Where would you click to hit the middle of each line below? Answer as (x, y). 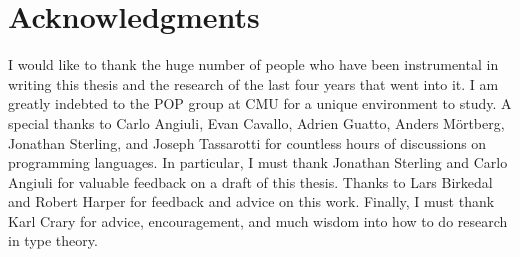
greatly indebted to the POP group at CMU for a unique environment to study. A (260, 103)
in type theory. (53, 240)
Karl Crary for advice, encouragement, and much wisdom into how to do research (258, 220)
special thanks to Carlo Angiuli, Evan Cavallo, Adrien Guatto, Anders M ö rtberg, (256, 122)
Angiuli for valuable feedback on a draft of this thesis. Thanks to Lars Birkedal (250, 181)
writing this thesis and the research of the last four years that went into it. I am (253, 83)
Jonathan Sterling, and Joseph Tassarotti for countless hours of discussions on (247, 142)
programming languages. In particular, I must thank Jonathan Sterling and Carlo (258, 162)
